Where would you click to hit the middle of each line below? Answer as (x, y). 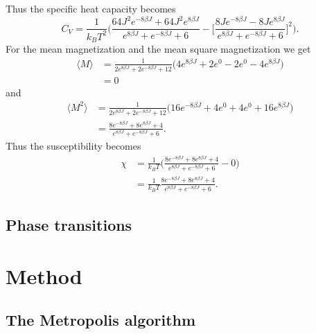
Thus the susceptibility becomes (73, 146)
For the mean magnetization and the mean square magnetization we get (158, 48)
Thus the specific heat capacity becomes (91, 8)
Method (44, 275)
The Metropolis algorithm (101, 320)
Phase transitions (69, 225)
